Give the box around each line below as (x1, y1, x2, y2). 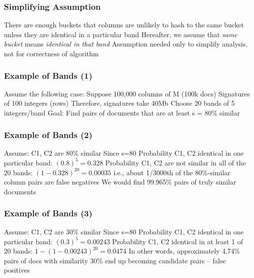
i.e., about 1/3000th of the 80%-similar (113, 167, 230, 177)
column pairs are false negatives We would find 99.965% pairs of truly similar (4, 177, 236, 187)
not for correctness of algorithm (4, 48, 99, 58)
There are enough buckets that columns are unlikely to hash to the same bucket (4, 20, 244, 30)
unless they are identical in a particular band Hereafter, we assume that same (4, 29, 237, 39)
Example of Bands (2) (4, 128, 93, 140)
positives (4, 265, 30, 275)
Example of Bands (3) (4, 207, 93, 219)
